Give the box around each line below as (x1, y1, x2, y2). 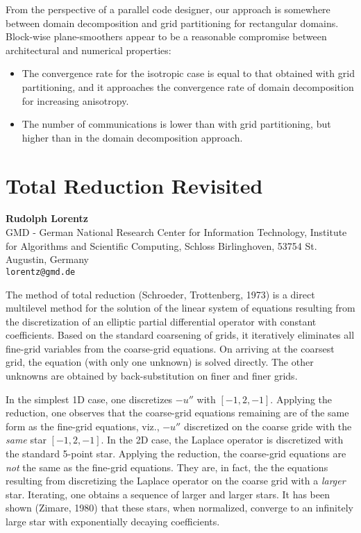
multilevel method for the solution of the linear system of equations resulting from (6, 301, 355, 315)
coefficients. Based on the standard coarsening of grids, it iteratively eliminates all (6, 328, 355, 342)
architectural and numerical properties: (6, 42, 171, 57)
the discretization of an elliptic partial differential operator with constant (6, 314, 317, 328)
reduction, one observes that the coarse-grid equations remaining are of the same (6, 405, 349, 420)
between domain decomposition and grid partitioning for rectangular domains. (6, 15, 339, 30)
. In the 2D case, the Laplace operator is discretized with (101, 432, 344, 447)
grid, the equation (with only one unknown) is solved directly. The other (6, 355, 314, 369)
